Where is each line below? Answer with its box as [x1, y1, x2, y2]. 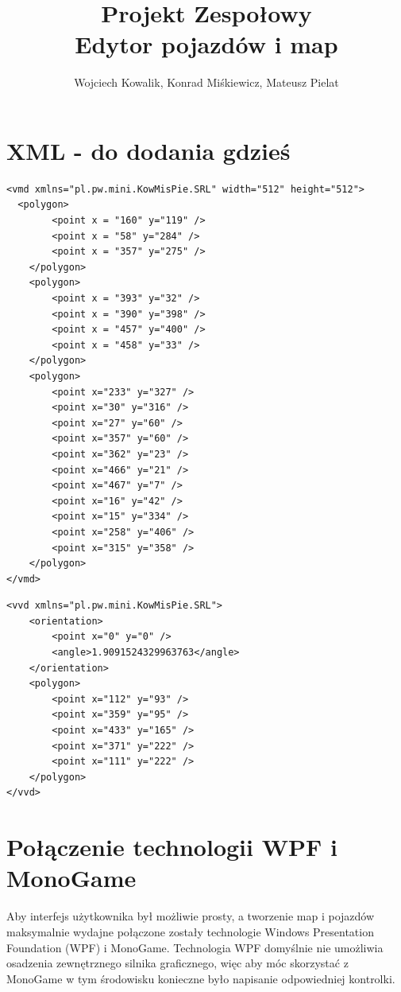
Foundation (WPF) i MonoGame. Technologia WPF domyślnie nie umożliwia [6, 939, 384, 955]
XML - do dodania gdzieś [6, 134, 291, 166]
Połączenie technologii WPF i [6, 831, 337, 863]
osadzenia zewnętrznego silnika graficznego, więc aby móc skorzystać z [6, 955, 349, 971]
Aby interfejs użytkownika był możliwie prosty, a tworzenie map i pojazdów [6, 908, 375, 924]
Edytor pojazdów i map [75, 28, 338, 60]
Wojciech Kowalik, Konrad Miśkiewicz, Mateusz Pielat [74, 74, 339, 91]
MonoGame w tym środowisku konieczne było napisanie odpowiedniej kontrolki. [6, 970, 395, 986]
